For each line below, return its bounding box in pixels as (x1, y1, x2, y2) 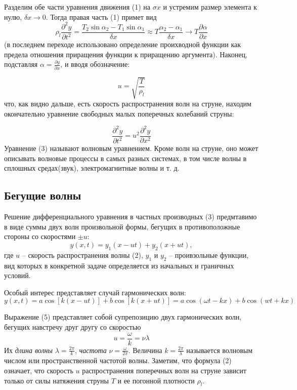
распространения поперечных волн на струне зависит (82, 365, 246, 376)
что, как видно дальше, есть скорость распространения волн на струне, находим (4, 98, 251, 109)
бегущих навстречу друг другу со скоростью (4, 321, 141, 332)
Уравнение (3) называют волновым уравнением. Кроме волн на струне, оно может (4, 143, 259, 153)
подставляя (4, 59, 38, 69)
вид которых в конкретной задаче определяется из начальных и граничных (4, 260, 234, 270)
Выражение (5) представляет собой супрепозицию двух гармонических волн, (4, 311, 242, 322)
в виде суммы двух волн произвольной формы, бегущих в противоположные (4, 221, 240, 231)
